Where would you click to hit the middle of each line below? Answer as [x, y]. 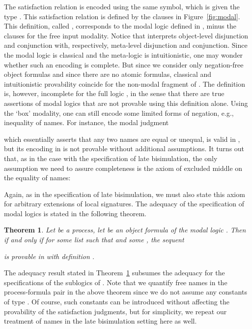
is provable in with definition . [49, 256]
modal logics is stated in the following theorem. [75, 213]
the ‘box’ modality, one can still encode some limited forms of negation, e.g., [119, 113]
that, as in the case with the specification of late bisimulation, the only [111, 158]
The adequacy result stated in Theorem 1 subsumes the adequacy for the [114, 273]
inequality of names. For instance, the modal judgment [86, 122]
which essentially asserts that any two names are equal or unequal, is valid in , [122, 139]
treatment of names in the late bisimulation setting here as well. [100, 321]
